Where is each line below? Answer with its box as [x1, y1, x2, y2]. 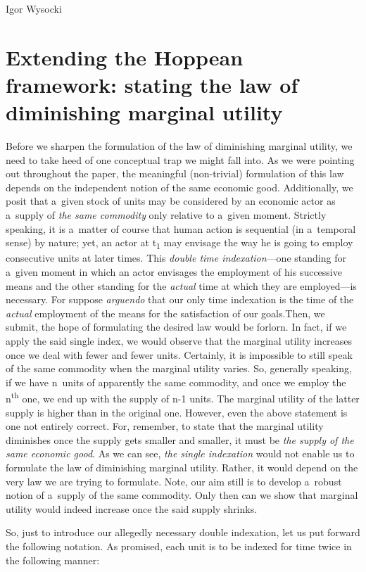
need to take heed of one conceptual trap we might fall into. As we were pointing [6, 152, 355, 167]
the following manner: [6, 552, 100, 567]
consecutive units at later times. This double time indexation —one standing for [6, 250, 346, 265]
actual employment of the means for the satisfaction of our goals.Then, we [6, 305, 325, 320]
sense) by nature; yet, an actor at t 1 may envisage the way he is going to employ [6, 235, 353, 252]
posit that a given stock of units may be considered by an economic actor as [6, 193, 336, 208]
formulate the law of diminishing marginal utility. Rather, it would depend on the [6, 459, 358, 474]
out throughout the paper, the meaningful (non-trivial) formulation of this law [6, 166, 344, 181]
